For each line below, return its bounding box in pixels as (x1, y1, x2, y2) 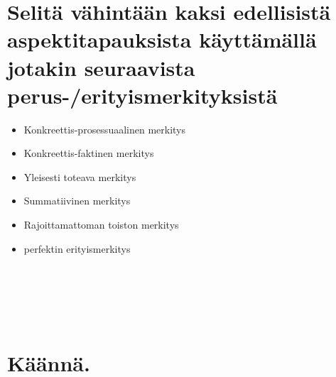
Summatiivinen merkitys (23, 193, 131, 208)
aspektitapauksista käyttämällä (7, 25, 317, 54)
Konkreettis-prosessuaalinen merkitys (23, 121, 186, 136)
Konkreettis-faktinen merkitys (23, 146, 154, 160)
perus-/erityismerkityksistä (7, 80, 278, 109)
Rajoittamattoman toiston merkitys (23, 217, 179, 232)
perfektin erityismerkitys (23, 241, 131, 256)
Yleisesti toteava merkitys (23, 169, 136, 184)
